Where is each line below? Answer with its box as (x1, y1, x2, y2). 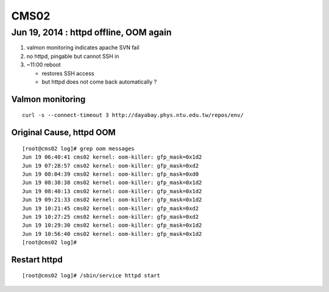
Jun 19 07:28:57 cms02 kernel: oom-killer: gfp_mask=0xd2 (22, 162, 199, 169)
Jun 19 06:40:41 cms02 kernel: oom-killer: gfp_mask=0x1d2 (22, 154, 202, 161)
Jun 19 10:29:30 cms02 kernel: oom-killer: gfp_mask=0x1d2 (22, 222, 202, 229)
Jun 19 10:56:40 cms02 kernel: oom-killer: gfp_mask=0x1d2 (22, 230, 202, 237)
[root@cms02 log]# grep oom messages (22, 145, 135, 152)
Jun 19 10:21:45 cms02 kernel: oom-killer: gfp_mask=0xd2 (22, 205, 199, 212)
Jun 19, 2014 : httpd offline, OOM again (11, 27, 172, 38)
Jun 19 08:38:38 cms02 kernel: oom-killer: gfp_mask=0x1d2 (22, 179, 202, 186)
